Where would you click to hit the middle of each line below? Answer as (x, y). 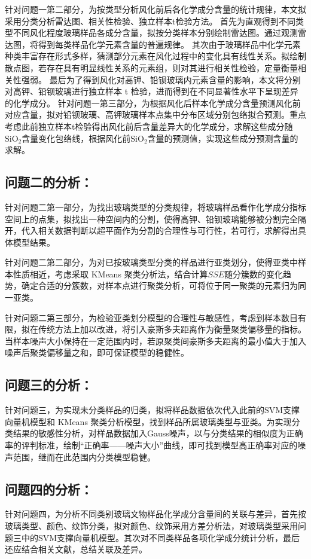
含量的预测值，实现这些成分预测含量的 (223, 138)
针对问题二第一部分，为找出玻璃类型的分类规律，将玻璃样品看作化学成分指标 (155, 207)
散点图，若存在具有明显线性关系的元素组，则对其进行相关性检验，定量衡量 (151, 67)
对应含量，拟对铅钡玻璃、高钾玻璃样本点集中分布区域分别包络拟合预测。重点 (155, 114)
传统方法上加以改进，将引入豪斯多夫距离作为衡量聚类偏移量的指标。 (172, 329)
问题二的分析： (49, 182)
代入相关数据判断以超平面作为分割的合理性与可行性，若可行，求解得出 (159, 230)
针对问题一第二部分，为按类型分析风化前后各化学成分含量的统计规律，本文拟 (155, 9)
